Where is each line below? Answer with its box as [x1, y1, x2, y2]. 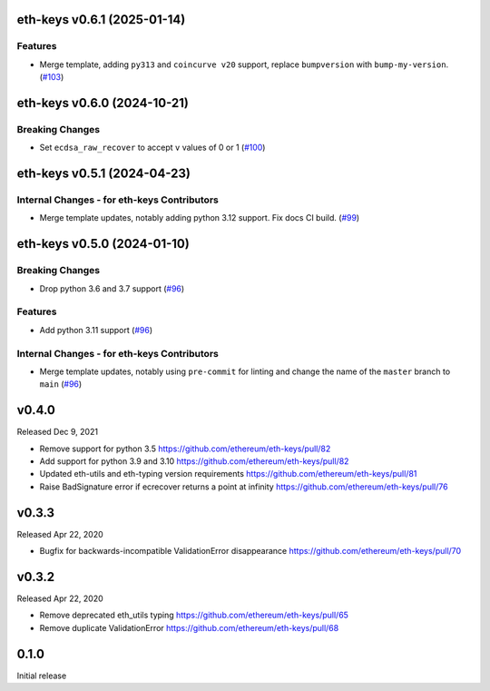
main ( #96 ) [39, 379, 83, 390]
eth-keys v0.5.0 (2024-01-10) [16, 236, 190, 252]
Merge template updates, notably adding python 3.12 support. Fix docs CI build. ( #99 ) [39, 212, 360, 223]
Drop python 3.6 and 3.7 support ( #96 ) [39, 282, 185, 294]
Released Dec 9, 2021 [16, 427, 99, 438]
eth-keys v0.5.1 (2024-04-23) [16, 166, 191, 182]
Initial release [16, 670, 67, 681]
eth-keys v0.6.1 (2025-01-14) [16, 12, 186, 27]
